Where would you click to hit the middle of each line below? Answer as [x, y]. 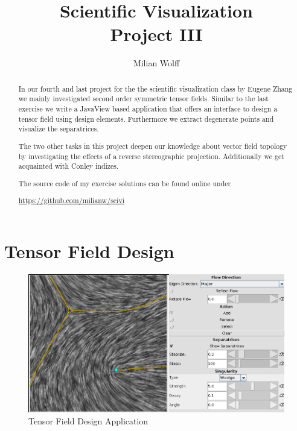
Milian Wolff [156, 63]
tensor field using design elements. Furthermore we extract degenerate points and [146, 118]
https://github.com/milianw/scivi [72, 200]
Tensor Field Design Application [88, 420]
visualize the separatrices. [59, 129]
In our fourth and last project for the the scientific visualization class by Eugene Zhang [155, 88]
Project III [156, 34]
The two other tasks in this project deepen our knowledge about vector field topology [153, 146]
